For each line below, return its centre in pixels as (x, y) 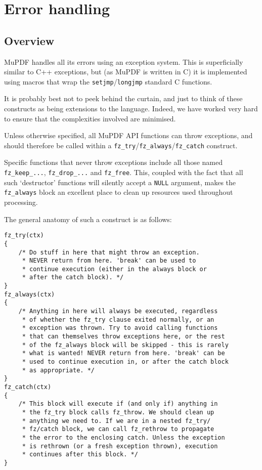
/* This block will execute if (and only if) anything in (118, 404)
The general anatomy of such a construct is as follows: (88, 219)
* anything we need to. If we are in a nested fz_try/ (116, 421)
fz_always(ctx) (30, 294)
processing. (21, 202)
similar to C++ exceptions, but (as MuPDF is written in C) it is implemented (126, 72)
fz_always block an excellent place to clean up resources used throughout (119, 192)
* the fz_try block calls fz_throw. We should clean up (118, 412)
